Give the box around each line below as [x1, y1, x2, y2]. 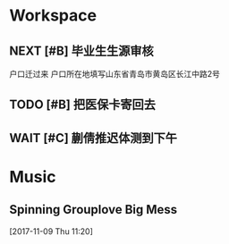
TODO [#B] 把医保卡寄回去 [9, 97, 157, 113]
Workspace [9, 5, 97, 26]
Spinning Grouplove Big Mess [9, 202, 178, 217]
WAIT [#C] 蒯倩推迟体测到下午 [9, 130, 177, 146]
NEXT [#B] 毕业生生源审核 [9, 43, 154, 58]
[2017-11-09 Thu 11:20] [9, 225, 94, 237]
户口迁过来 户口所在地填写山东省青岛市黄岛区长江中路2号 [9, 69, 221, 79]
